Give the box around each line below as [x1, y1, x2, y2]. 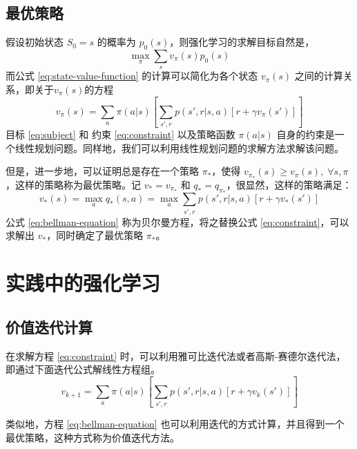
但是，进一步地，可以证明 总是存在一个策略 [6, 164, 199, 178]
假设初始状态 [6, 35, 64, 49]
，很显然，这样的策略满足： [226, 178, 352, 192]
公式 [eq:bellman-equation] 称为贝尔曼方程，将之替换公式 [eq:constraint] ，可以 [6, 214, 349, 229]
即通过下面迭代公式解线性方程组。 [6, 362, 160, 376]
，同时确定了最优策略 [46, 228, 144, 242]
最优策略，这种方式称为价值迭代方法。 [6, 430, 180, 444]
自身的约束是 [276, 127, 335, 142]
